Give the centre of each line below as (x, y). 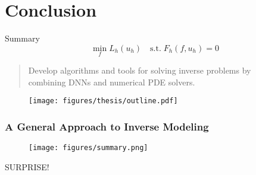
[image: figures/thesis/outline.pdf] (103, 101)
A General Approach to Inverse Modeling (107, 126)
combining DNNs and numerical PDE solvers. (112, 82)
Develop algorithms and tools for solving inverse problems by (140, 70)
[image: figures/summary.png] (88, 148)
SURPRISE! (27, 166)
